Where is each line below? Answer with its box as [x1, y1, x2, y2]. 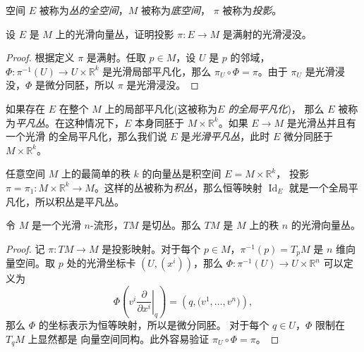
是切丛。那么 [142, 218, 202, 232]
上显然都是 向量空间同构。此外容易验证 [28, 332, 210, 346]
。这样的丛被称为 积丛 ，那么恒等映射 [94, 180, 262, 194]
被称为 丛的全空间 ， [39, 3, 128, 17]
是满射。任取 [86, 50, 146, 65]
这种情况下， [64, 115, 124, 130]
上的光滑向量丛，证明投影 [55, 26, 174, 41]
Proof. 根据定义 [6, 50, 75, 65]
